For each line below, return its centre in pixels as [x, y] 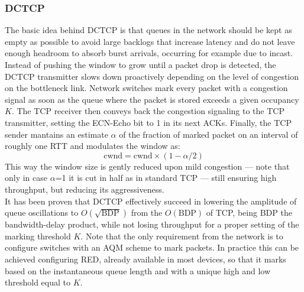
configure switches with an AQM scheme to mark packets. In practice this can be [152, 247]
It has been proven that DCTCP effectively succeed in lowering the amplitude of [151, 201]
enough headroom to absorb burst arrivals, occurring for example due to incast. [149, 53]
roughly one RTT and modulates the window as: [93, 146]
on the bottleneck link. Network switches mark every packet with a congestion [146, 88]
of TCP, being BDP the [249, 212]
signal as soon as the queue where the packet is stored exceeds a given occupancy [152, 99]
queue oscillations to [42, 212]
